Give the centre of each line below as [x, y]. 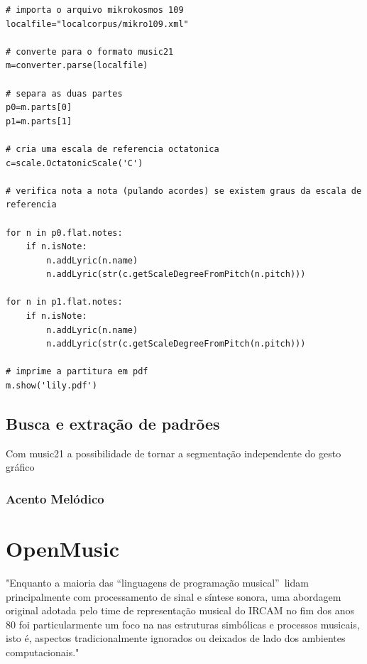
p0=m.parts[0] [39, 108]
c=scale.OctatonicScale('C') [75, 163]
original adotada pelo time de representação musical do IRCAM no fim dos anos [180, 610]
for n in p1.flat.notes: [64, 302]
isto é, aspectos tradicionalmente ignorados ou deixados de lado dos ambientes [176, 638]
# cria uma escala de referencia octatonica [113, 149]
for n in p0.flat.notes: [64, 233]
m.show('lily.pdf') [51, 386]
